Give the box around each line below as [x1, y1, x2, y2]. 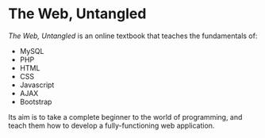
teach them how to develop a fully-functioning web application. [8, 121, 215, 130]
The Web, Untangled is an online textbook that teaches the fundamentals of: [8, 31, 258, 40]
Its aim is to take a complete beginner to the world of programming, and [8, 112, 243, 121]
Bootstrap [19, 97, 52, 106]
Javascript [19, 80, 55, 90]
